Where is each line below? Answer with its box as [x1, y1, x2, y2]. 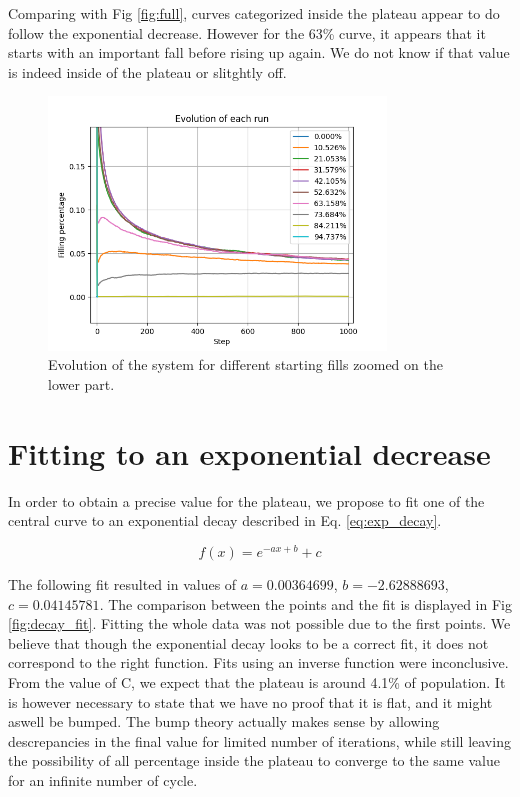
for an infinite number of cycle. [8, 769, 198, 790]
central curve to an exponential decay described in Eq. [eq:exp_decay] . [8, 510, 442, 531]
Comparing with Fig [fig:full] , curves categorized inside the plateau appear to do [8, 3, 500, 23]
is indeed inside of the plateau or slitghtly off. [8, 61, 287, 82]
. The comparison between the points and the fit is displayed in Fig [99, 593, 512, 614]
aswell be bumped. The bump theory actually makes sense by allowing [8, 711, 440, 732]
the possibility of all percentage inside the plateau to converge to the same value [8, 750, 500, 771]
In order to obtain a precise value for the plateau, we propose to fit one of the [8, 490, 485, 511]
